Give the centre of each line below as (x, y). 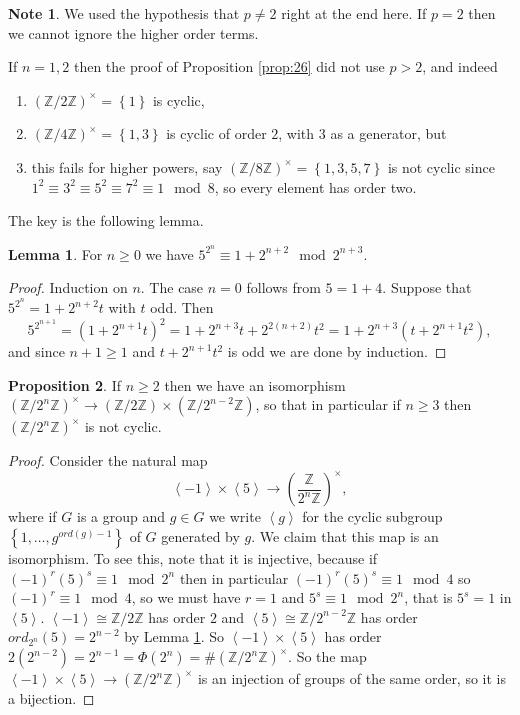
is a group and (121, 516)
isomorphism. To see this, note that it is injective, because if (193, 558)
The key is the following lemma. (106, 220)
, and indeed (460, 66)
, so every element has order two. (315, 186)
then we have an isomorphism (255, 384)
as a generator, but (388, 133)
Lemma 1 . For (55, 253)
